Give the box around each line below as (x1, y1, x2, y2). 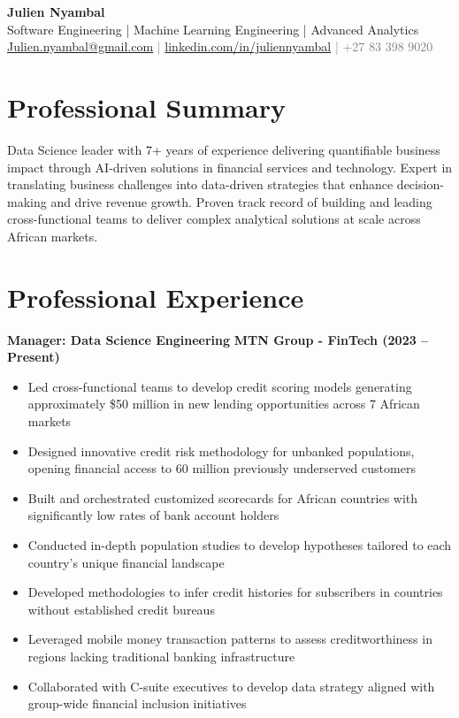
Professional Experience (7, 279, 304, 315)
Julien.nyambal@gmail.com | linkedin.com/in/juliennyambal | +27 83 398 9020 (7, 37, 433, 56)
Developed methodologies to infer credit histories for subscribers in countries (27, 583, 443, 601)
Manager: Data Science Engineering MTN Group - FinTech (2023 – (7, 330, 429, 348)
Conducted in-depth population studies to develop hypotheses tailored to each (27, 535, 452, 554)
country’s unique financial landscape (27, 553, 225, 571)
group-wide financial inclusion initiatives (27, 694, 247, 713)
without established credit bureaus (27, 600, 215, 618)
